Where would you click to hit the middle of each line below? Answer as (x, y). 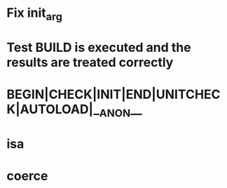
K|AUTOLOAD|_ (53, 109)
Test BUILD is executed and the (99, 47)
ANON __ (121, 111)
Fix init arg (34, 14)
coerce (27, 176)
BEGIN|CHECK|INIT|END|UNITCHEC (114, 94)
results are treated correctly (90, 62)
